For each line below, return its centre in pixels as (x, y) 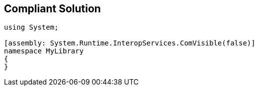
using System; (31, 27)
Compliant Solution (52, 9)
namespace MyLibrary (44, 51)
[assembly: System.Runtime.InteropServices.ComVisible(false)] (130, 43)
